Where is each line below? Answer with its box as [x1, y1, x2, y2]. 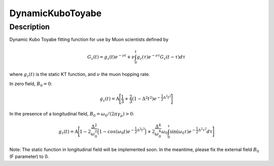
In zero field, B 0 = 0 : [9, 80, 53, 88]
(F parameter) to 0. [9, 153, 49, 159]
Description [9, 22, 50, 31]
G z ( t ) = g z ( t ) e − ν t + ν [87, 53, 135, 61]
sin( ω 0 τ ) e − [169, 128, 195, 136]
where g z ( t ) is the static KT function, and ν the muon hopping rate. [9, 71, 150, 78]
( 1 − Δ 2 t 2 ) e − [132, 95, 161, 102]
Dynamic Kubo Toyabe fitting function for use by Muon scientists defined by [9, 36, 168, 43]
